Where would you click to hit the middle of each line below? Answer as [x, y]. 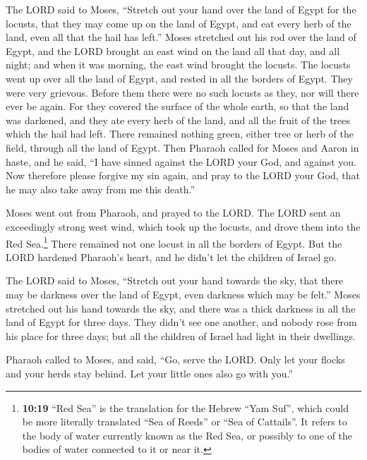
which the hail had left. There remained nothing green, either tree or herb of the [180, 134]
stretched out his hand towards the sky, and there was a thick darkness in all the [181, 308]
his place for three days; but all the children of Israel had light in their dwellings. [181, 335]
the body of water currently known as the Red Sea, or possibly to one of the [187, 435]
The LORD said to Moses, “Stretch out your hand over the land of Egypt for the [181, 9]
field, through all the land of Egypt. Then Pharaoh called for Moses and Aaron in [182, 147]
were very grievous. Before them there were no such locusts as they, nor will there [182, 92]
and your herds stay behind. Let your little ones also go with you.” [150, 373]
